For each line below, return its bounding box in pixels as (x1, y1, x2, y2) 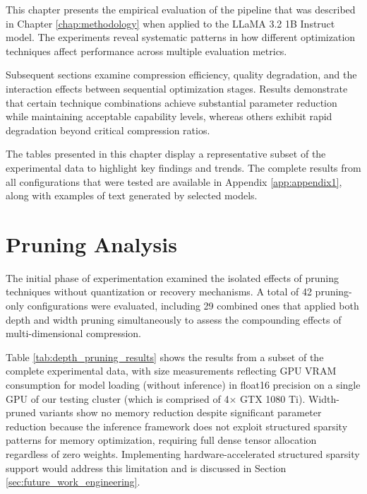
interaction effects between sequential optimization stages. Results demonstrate (6, 81, 348, 95)
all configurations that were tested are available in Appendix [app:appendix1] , (6, 174, 342, 189)
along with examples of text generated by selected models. (6, 188, 258, 203)
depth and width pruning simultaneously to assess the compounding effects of (6, 312, 342, 327)
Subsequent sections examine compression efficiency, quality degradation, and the (6, 67, 357, 82)
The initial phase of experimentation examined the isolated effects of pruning (6, 270, 339, 285)
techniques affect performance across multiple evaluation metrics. (6, 43, 287, 58)
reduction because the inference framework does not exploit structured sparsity (6, 418, 348, 433)
